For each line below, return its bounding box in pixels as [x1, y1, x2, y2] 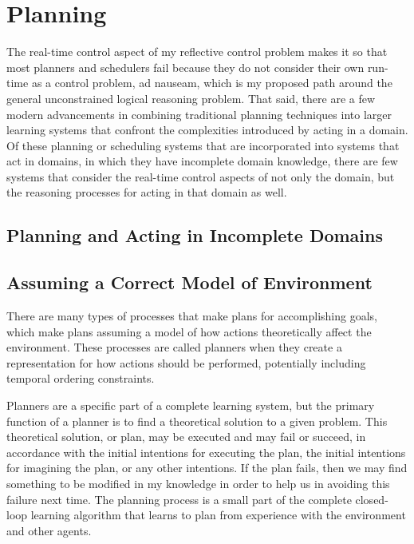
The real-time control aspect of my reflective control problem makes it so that [6, 43, 388, 60]
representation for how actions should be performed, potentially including [6, 354, 366, 371]
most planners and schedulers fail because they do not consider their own [6, 58, 365, 75]
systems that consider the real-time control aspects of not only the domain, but [6, 168, 395, 185]
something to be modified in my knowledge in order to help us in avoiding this [6, 475, 390, 491]
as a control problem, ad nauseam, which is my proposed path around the [31, 74, 392, 91]
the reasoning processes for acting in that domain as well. [6, 184, 287, 201]
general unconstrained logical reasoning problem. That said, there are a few [6, 89, 376, 106]
